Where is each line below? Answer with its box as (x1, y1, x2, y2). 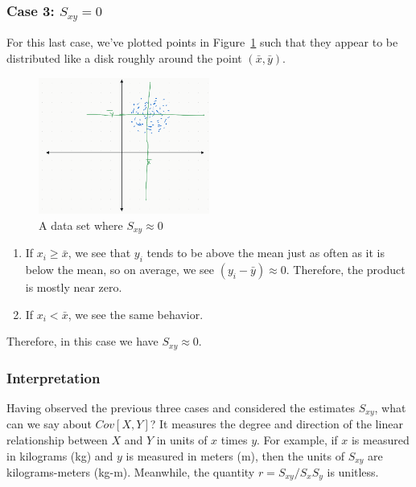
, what (374, 399, 406, 415)
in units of (156, 431, 208, 448)
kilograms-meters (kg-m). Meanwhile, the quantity (6, 464, 255, 481)
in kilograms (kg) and (6, 447, 113, 464)
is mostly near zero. (25, 279, 122, 296)
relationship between (6, 431, 108, 448)
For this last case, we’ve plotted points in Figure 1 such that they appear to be (6, 34, 398, 51)
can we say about (6, 415, 92, 432)
